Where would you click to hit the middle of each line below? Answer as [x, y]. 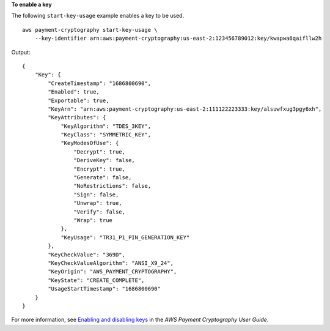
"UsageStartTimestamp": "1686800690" [105, 289]
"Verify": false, [99, 212]
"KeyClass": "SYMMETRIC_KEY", [106, 135]
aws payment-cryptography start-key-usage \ [90, 30]
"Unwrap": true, [98, 203]
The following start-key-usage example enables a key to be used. [98, 16]
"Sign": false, [96, 195]
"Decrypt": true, [99, 152]
